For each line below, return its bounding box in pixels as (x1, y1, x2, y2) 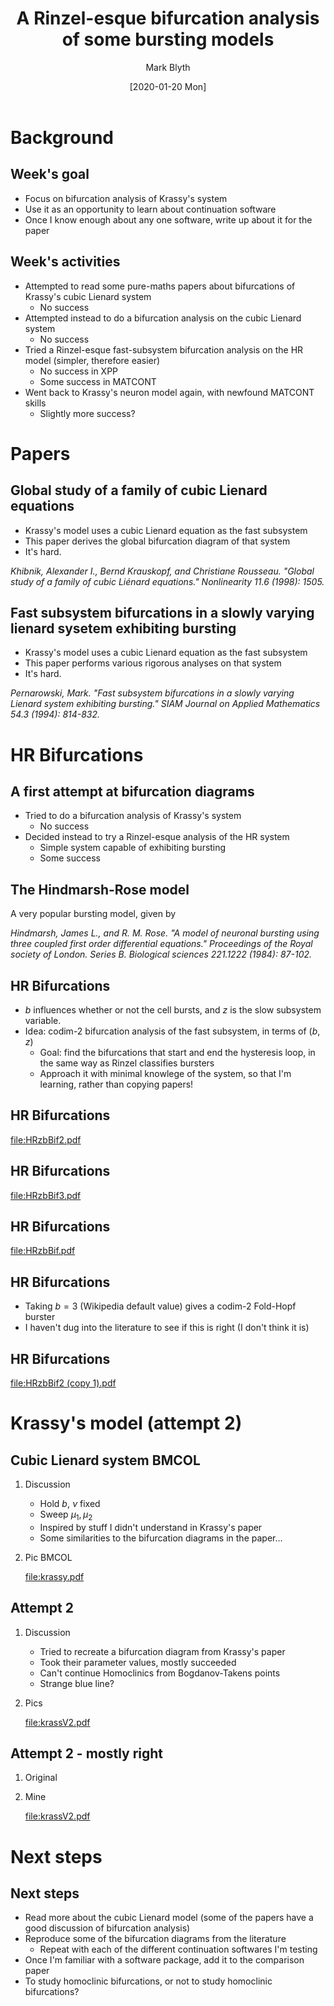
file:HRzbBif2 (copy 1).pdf (10, 1377, 117, 1389)
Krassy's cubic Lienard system (24, 290, 152, 302)
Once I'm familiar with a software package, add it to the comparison (24, 1954, 305, 1966)
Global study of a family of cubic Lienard (10, 482, 268, 499)
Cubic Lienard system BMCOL (10, 1452, 201, 1469)
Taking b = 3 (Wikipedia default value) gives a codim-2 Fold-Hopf (24, 1300, 297, 1312)
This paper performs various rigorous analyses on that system (24, 657, 282, 669)
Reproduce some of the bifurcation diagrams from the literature (24, 1933, 287, 1945)
